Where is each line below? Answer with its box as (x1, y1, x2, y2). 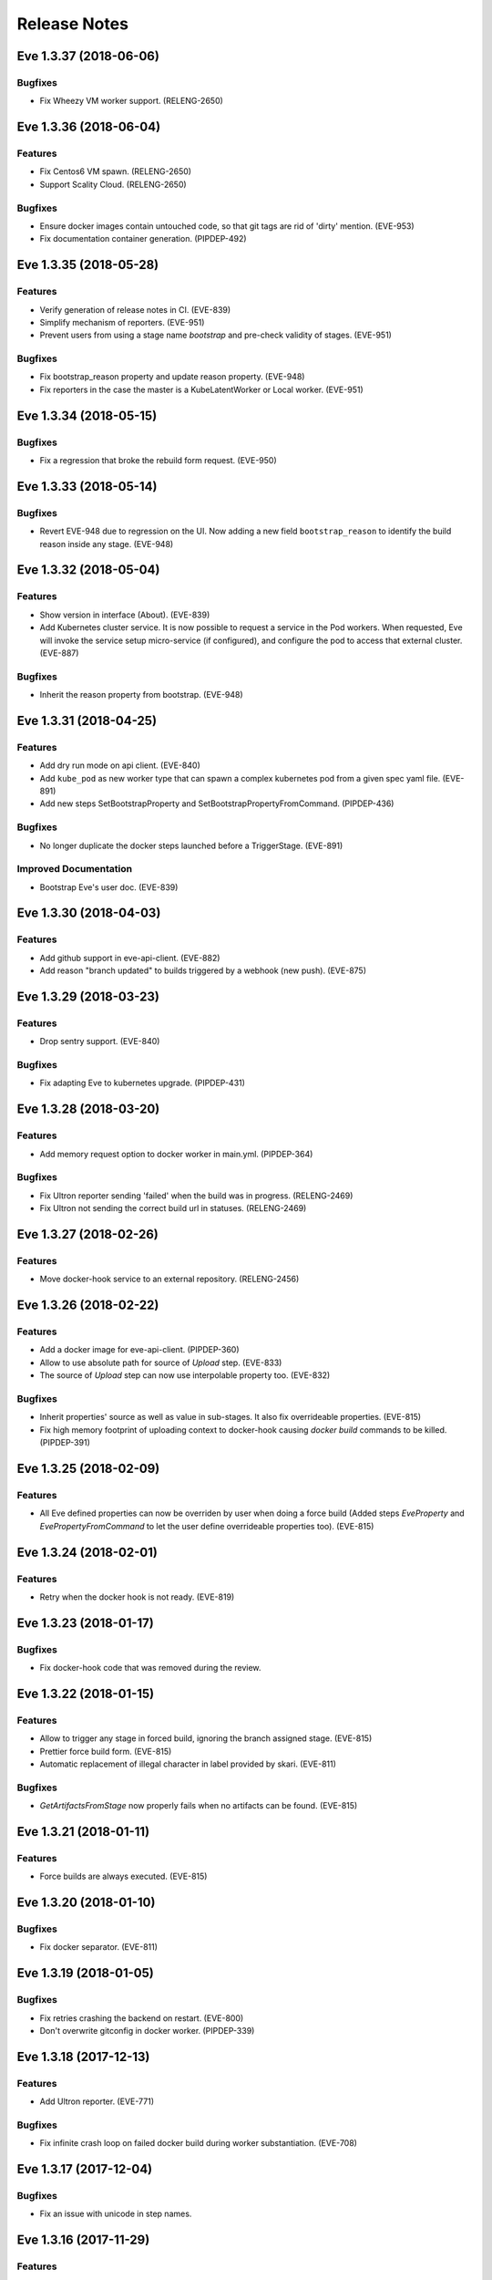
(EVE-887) (39, 648, 79, 658)
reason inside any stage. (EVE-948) (39, 538, 174, 549)
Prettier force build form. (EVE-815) (39, 1746, 172, 1757)
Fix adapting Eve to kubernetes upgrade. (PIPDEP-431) (39, 1077, 246, 1089)
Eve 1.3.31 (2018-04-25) (16, 712, 158, 729)
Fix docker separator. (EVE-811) (39, 1942, 159, 1953)
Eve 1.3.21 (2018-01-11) (16, 1824, 150, 1840)
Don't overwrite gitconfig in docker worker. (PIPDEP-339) (39, 2025, 255, 2036)
